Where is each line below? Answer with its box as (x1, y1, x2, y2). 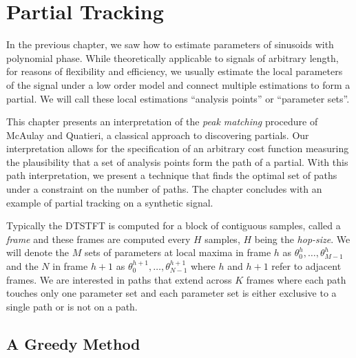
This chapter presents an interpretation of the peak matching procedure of (6, 114, 318, 129)
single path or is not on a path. (6, 299, 138, 313)
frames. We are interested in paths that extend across (6, 272, 232, 286)
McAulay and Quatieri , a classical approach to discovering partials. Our (6, 127, 309, 142)
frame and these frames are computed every (6, 231, 191, 246)
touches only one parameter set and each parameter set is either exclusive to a (6, 286, 337, 300)
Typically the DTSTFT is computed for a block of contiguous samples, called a (6, 218, 341, 233)
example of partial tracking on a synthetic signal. (6, 195, 213, 209)
